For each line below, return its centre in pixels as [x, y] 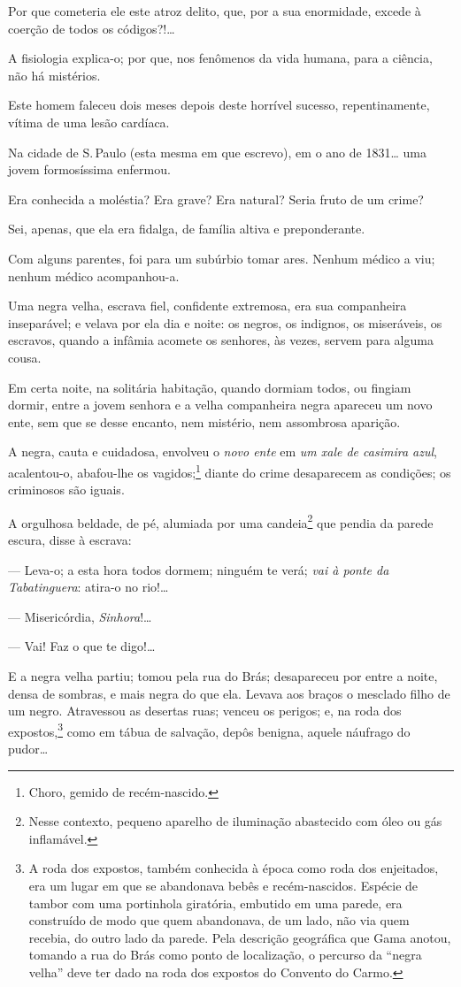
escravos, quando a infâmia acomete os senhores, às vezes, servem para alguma [221, 340]
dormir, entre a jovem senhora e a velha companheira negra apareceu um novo [220, 405]
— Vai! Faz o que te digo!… [82, 646]
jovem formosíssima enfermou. [89, 169]
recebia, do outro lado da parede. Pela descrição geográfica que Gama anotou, [240, 937]
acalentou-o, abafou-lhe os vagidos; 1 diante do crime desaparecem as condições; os [230, 471]
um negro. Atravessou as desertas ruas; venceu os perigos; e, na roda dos [205, 711]
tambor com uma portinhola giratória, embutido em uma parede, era [215, 903]
